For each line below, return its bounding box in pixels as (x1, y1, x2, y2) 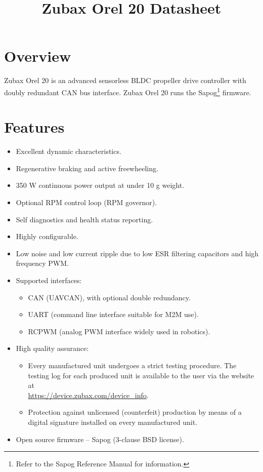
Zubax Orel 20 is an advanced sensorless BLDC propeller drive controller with (4, 75, 246, 86)
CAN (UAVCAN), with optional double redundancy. (28, 292, 191, 302)
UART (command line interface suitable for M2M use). (28, 309, 199, 320)
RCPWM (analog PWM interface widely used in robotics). (28, 326, 210, 336)
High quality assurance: (16, 343, 89, 353)
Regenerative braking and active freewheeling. (16, 163, 158, 173)
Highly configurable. (16, 231, 78, 242)
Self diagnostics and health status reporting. (16, 214, 153, 224)
